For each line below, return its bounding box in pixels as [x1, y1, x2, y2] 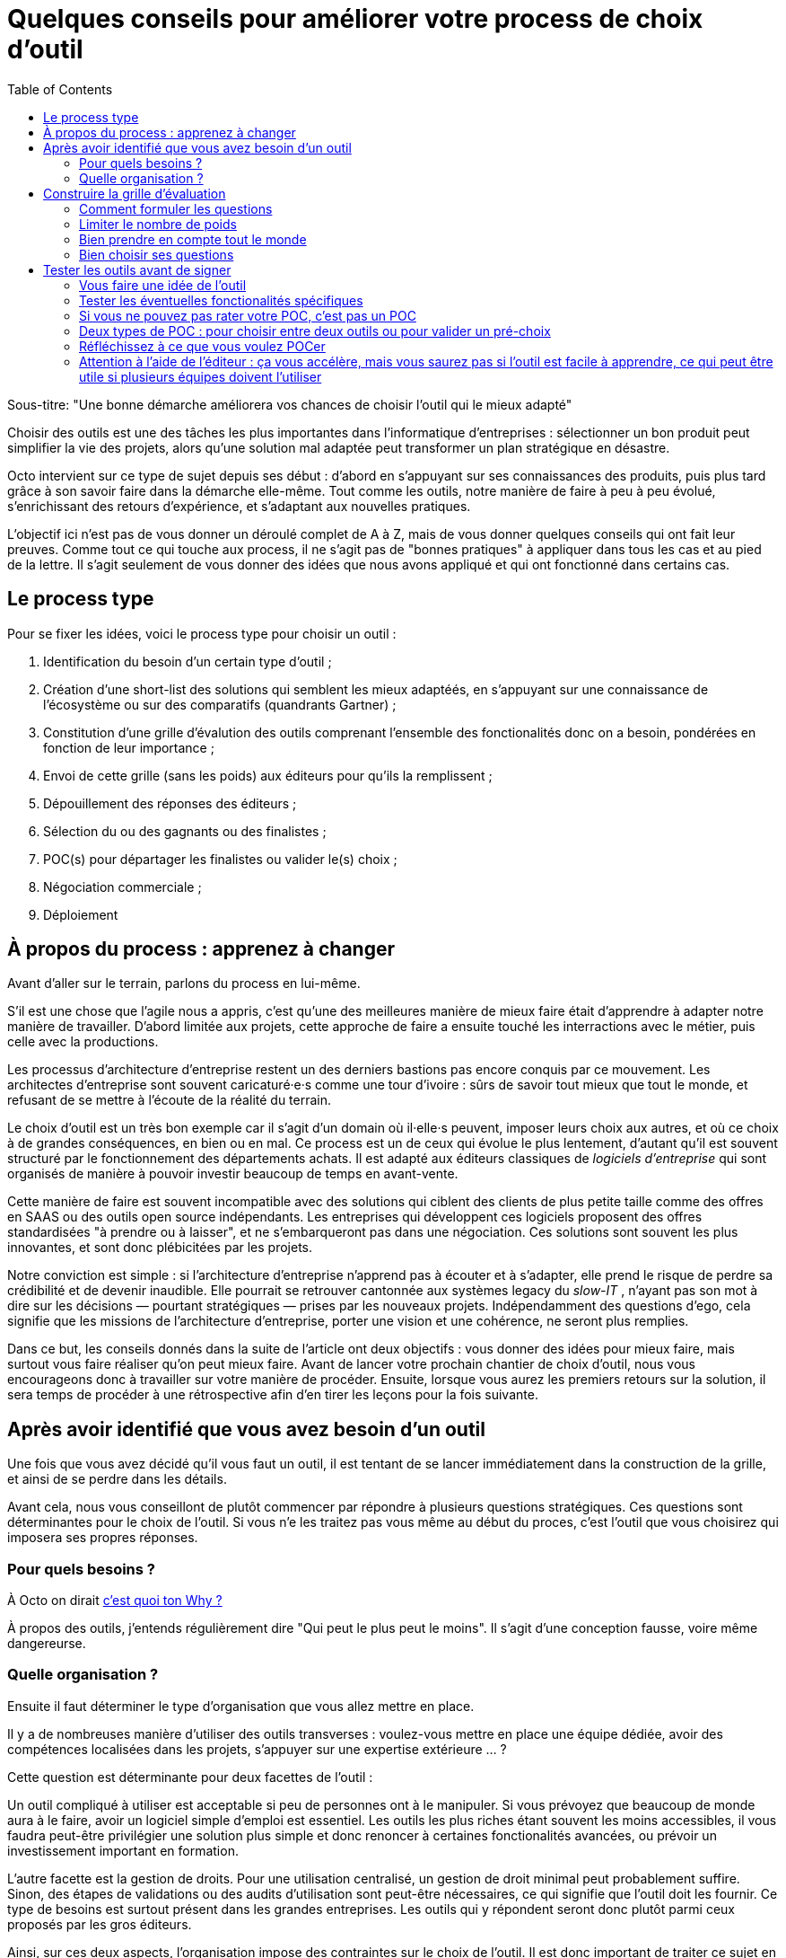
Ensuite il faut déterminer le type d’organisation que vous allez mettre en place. [7, 1698, 475, 1714]
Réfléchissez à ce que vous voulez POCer [79, 338, 326, 354]
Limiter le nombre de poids [79, 216, 237, 232]
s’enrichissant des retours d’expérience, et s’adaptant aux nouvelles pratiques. [7, 498, 471, 514]
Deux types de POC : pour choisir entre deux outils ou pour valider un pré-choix [79, 322, 551, 339]
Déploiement [43, 906, 118, 922]
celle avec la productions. [7, 1034, 159, 1050]
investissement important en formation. [7, 1842, 239, 1858]
